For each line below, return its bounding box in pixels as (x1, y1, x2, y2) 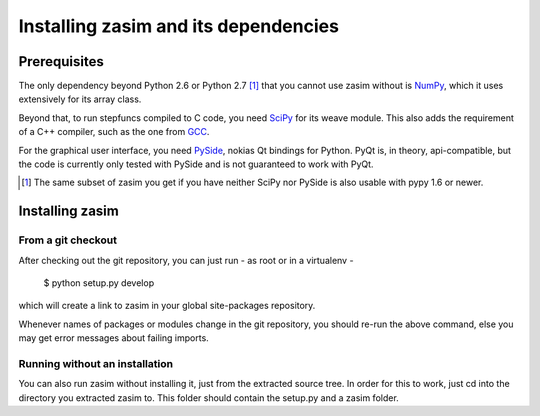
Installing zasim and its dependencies (18, 15, 340, 37)
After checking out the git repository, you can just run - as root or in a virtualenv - (18, 254, 354, 266)
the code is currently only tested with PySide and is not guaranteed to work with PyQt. (18, 158, 374, 170)
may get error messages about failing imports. (18, 332, 209, 344)
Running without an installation (18, 356, 174, 370)
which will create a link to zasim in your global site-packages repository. (18, 300, 316, 312)
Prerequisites (18, 53, 104, 70)
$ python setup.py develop (43, 276, 155, 289)
